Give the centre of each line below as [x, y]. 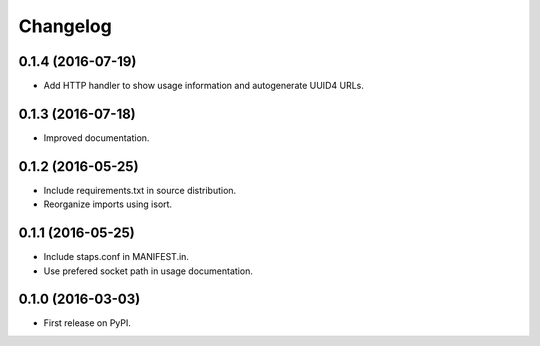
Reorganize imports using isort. [108, 204]
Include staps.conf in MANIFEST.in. [116, 257]
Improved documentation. [96, 137]
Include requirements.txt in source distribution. [140, 190]
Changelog [65, 26]
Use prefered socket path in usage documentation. [148, 271]
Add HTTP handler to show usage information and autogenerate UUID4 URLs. [203, 86]
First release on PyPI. [87, 323]
